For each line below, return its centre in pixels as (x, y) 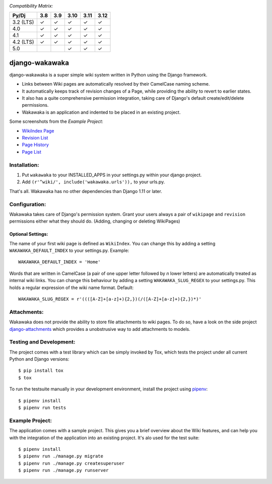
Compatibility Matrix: (31, 6)
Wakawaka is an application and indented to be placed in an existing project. (101, 112)
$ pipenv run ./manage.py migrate (61, 456)
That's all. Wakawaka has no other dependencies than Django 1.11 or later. (86, 191)
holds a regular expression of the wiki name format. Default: (72, 288)
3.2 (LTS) (23, 22)
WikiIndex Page (38, 130)
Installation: (24, 165)
